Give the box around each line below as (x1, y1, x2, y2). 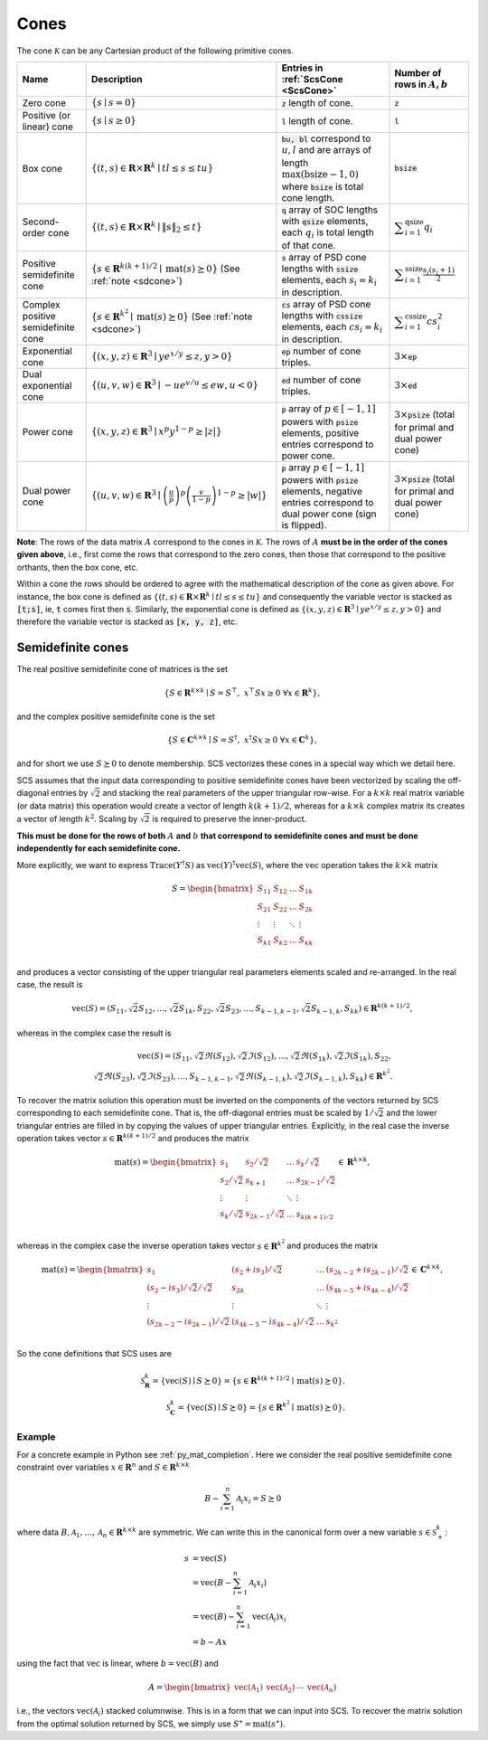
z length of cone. (281, 97, 353, 109)
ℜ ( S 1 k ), (299, 1050, 333, 1063)
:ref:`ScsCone (281, 72, 343, 85)
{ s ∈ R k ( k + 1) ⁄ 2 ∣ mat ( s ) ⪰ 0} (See (90, 260, 240, 275)
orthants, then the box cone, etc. (16, 562, 139, 572)
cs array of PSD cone (281, 298, 371, 310)
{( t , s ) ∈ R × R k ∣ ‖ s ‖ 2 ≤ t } (90, 219, 202, 235)
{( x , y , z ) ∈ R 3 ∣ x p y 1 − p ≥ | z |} (90, 423, 222, 438)
